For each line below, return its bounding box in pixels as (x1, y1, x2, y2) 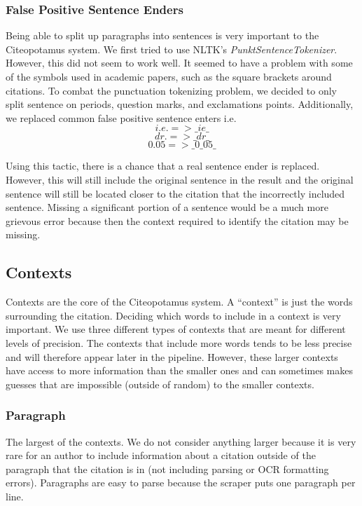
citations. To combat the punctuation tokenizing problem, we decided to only (6, 83, 337, 97)
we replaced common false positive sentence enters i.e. (6, 110, 237, 125)
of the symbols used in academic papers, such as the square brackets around (6, 69, 332, 83)
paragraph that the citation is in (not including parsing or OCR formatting (6, 461, 329, 476)
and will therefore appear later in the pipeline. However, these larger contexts (6, 349, 338, 364)
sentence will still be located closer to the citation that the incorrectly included (6, 186, 345, 200)
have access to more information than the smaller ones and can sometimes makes (6, 363, 354, 378)
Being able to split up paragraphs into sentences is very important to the (6, 28, 319, 43)
